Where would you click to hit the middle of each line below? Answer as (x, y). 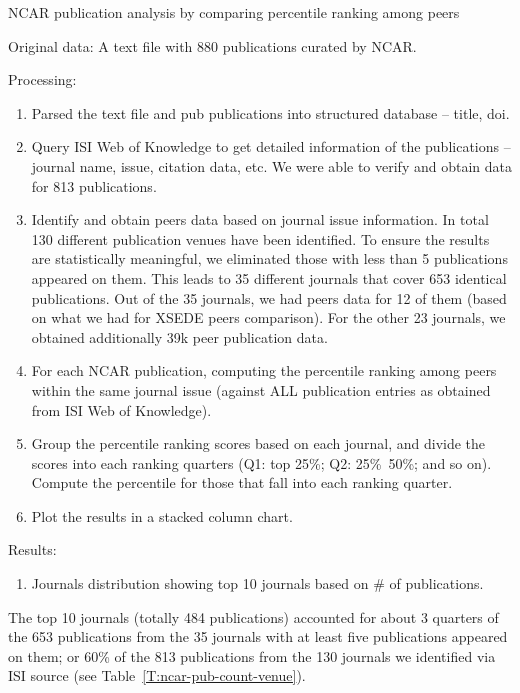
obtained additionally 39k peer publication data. (179, 336)
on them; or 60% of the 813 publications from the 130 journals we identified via (252, 655)
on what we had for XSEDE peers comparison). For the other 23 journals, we (268, 317)
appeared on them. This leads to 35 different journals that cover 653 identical (269, 277)
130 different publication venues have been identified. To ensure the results (260, 238)
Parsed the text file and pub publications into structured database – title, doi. (270, 112)
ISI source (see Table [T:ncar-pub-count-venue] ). (157, 675)
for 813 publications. (94, 185)
